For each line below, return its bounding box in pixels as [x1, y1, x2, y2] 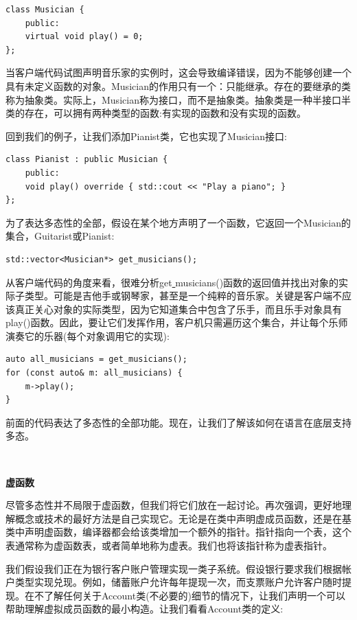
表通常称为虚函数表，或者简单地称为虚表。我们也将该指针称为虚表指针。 [5, 538, 332, 552]
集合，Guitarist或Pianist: [5, 229, 115, 243]
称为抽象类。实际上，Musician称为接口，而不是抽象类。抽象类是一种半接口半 [5, 92, 351, 106]
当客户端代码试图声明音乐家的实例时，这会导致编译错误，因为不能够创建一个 [5, 65, 352, 80]
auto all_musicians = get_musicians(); [5, 354, 187, 365]
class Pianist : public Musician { [5, 154, 168, 165]
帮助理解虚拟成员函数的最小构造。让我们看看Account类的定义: [5, 601, 284, 616]
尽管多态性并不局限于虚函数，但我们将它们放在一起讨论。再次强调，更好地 [5, 498, 342, 512]
